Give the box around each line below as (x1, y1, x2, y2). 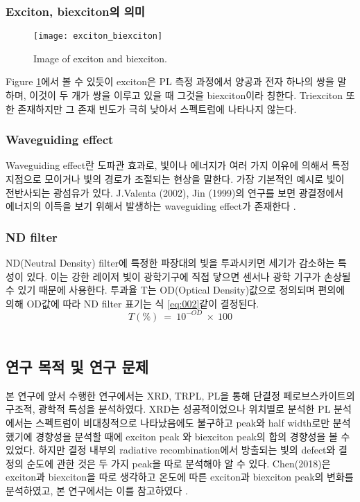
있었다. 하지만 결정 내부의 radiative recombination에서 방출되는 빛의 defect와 (6, 442, 336, 457)
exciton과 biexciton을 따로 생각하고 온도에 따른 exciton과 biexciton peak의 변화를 (6, 469, 354, 484)
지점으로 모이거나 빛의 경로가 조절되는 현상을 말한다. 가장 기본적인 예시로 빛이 (6, 172, 345, 186)
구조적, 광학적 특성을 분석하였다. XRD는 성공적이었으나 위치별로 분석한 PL (6, 402, 331, 416)
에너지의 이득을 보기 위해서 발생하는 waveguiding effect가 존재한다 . (6, 199, 296, 213)
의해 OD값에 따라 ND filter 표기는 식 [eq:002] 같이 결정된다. (6, 296, 259, 310)
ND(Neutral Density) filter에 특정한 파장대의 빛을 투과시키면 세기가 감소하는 (6, 256, 335, 270)
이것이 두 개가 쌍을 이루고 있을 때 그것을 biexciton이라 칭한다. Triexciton (29, 88, 343, 102)
